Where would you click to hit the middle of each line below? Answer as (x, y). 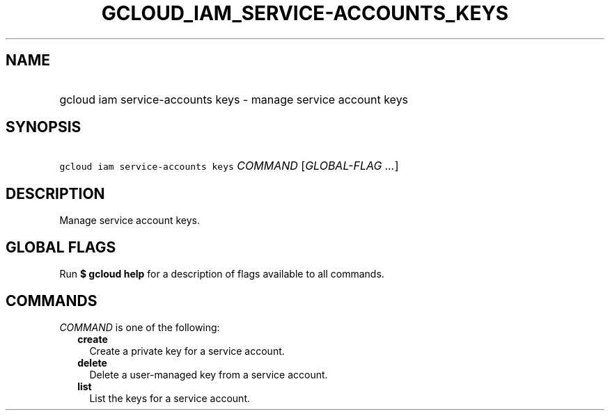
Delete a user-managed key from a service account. (209, 374)
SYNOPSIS (44, 127)
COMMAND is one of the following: (140, 327)
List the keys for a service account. (170, 398)
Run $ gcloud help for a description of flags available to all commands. (222, 274)
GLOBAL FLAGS (61, 247)
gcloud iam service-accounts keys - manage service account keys (234, 99)
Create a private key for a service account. (187, 351)
